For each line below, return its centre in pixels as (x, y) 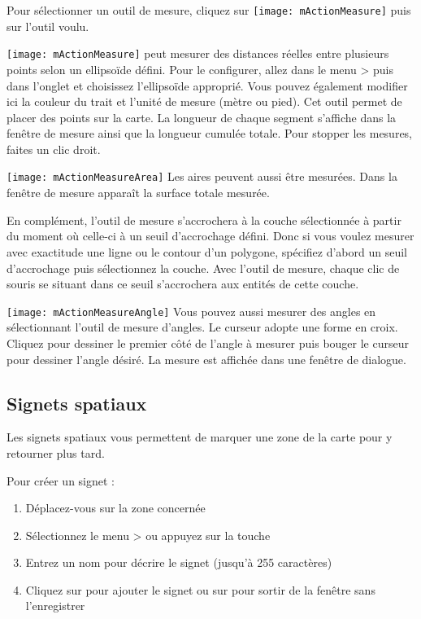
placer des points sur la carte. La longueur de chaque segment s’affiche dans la (202, 117)
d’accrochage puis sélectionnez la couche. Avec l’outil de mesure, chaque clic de (203, 268)
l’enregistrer (55, 606)
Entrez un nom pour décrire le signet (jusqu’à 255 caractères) (179, 562)
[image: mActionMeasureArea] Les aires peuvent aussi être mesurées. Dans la (202, 176)
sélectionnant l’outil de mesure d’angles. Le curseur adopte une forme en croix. (202, 327)
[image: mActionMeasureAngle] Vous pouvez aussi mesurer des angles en (191, 311)
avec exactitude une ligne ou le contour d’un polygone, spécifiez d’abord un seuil (207, 251)
